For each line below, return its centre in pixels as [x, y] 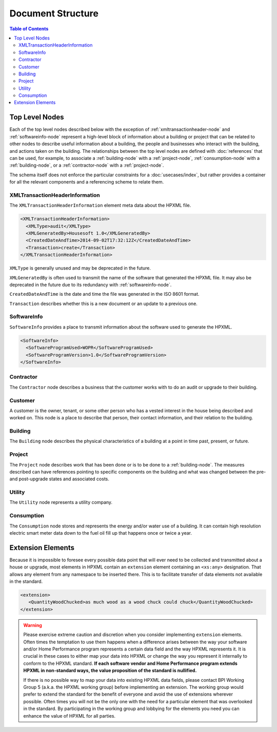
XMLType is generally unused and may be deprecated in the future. [80, 268]
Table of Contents [29, 29]
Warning [33, 625]
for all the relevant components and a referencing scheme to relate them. [87, 182]
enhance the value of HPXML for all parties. [69, 716]
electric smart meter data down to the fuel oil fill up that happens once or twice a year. [101, 533]
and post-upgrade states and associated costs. [60, 479]
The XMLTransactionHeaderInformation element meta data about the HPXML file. [100, 206]
